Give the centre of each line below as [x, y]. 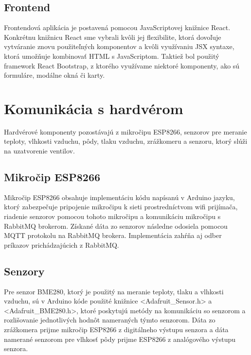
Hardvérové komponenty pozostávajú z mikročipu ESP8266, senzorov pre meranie [125, 131]
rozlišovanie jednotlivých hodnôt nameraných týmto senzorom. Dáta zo [110, 320]
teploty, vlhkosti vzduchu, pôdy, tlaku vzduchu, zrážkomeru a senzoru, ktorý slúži [126, 141]
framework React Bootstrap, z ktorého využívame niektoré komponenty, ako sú [122, 65]
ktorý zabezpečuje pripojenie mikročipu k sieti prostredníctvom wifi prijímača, [121, 207]
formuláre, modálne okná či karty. [54, 75]
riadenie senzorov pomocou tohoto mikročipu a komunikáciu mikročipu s [112, 216]
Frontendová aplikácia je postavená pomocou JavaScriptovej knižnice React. [117, 27]
